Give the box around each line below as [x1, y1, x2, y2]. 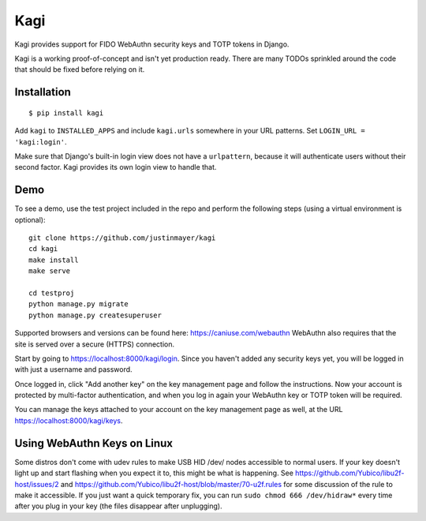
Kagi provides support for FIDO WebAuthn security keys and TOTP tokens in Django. [14, 39, 290, 49]
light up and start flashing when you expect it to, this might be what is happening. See [14, 468, 293, 478]
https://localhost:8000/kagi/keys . [14, 415, 123, 425]
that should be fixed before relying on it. [14, 65, 145, 74]
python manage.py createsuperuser [28, 310, 162, 320]
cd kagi [28, 245, 58, 253]
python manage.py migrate [28, 300, 129, 309]
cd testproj [28, 288, 75, 298]
